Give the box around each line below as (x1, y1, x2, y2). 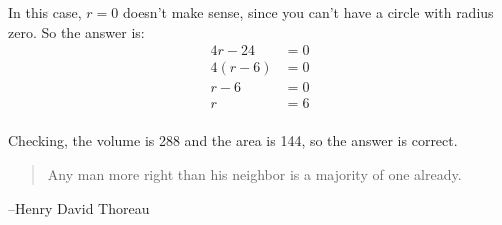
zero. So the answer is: (8, 21, 145, 42)
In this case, (8, 2, 82, 22)
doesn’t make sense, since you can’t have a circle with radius (122, 2, 494, 22)
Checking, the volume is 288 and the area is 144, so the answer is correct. (8, 130, 458, 151)
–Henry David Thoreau (8, 197, 150, 218)
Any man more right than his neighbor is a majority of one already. (47, 163, 462, 184)
